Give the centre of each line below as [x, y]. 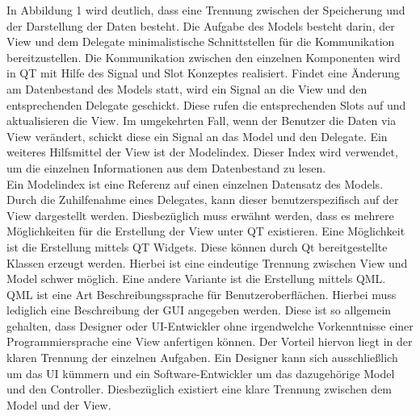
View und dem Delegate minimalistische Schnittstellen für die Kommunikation [201, 42]
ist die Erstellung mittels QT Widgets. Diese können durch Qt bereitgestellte [197, 246]
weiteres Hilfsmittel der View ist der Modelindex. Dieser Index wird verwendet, [202, 152]
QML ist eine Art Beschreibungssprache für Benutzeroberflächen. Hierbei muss [202, 294]
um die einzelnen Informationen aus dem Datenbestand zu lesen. [166, 167]
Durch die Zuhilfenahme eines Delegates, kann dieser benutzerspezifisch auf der [203, 200]
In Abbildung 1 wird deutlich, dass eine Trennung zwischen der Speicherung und [206, 10]
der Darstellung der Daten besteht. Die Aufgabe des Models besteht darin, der [201, 25]
